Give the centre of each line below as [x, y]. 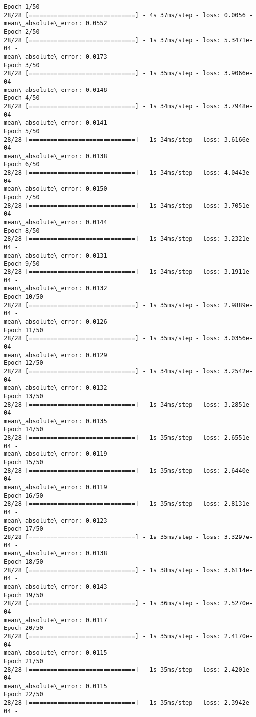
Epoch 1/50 [22, 7]
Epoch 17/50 [24, 529]
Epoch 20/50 [24, 628]
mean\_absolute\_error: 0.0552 [56, 24]
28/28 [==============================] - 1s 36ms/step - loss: [112, 603]
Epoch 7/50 [22, 198]
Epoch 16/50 [24, 495]
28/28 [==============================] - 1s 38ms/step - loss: [112, 570]
